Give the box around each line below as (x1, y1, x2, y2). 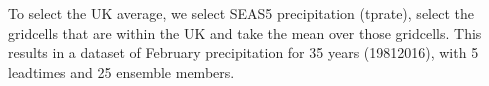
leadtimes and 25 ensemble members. (8, 61, 235, 82)
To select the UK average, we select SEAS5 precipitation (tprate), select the (8, 3, 474, 23)
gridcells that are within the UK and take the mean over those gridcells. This (8, 22, 482, 43)
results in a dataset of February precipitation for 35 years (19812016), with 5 (8, 42, 479, 63)
